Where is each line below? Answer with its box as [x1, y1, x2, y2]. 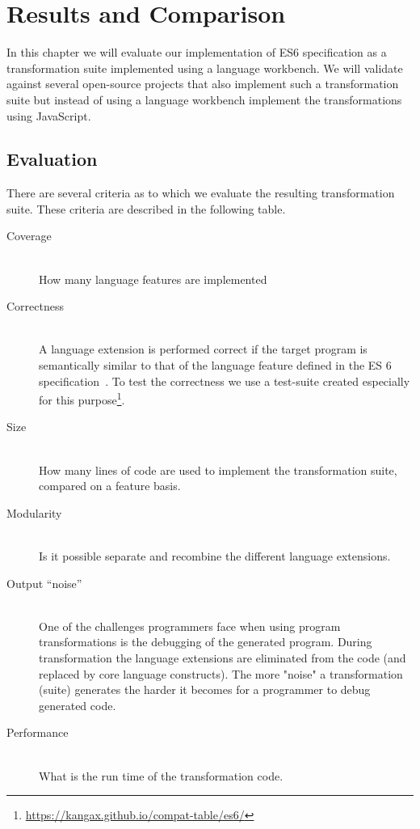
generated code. [39, 696, 116, 713]
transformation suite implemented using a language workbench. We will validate [6, 59, 403, 76]
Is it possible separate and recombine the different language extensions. [39, 548, 391, 565]
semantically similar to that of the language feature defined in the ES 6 [39, 357, 392, 374]
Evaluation [6, 146, 98, 171]
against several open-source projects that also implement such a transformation [6, 75, 399, 92]
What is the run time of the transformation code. [39, 767, 283, 784]
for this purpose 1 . [39, 389, 125, 408]
